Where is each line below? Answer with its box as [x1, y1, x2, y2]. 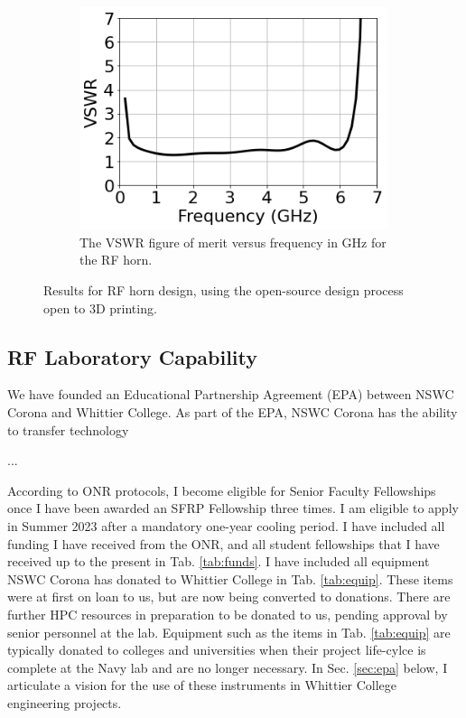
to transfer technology [7, 420, 129, 439]
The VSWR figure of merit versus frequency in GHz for [79, 232, 387, 251]
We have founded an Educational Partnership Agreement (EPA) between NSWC [7, 385, 454, 404]
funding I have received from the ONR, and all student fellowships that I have [7, 534, 440, 553]
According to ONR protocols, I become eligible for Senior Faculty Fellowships [7, 480, 436, 499]
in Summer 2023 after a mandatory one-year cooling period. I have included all [7, 517, 445, 535]
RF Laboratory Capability [7, 342, 258, 370]
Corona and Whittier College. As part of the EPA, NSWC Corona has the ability [7, 403, 458, 422]
